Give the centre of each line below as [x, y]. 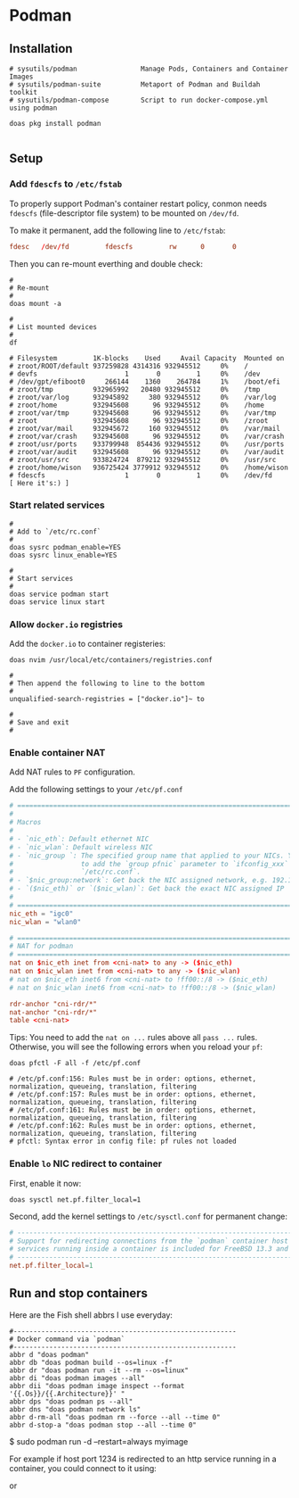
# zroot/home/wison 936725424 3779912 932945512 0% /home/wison [149, 468]
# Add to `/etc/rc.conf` [55, 532]
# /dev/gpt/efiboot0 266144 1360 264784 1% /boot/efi [145, 381]
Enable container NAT [57, 753]
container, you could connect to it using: [83, 1468]
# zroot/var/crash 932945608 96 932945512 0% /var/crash [147, 436]
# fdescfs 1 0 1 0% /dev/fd [141, 475]
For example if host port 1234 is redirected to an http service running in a [143, 1459]
